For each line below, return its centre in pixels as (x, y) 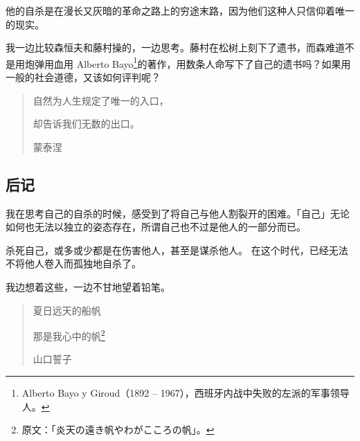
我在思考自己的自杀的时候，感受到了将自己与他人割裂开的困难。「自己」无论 (178, 213)
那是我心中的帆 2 (69, 335)
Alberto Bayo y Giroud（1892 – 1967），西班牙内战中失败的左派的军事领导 (186, 393)
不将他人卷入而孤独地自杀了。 (73, 263)
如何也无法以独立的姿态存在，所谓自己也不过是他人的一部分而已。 (156, 227)
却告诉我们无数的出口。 (86, 124)
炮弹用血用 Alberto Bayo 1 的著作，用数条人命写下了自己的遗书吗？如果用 (188, 62)
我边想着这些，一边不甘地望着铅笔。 (88, 286)
